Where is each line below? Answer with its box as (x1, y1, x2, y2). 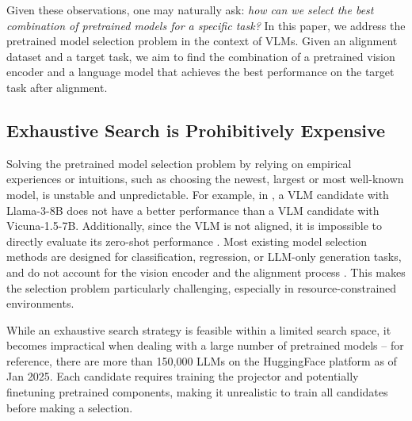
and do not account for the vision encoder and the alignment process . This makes (6, 263, 406, 280)
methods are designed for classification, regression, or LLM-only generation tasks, (6, 248, 402, 265)
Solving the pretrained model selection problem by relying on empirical (6, 155, 352, 171)
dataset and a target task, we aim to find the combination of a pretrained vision (6, 48, 395, 64)
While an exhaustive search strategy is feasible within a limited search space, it (6, 321, 391, 338)
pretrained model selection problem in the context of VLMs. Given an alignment (6, 33, 398, 49)
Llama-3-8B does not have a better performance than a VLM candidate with (6, 201, 380, 218)
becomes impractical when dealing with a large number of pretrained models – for (6, 337, 404, 354)
